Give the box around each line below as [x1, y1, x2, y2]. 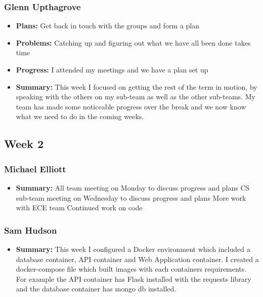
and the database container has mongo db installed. [16, 283, 177, 294]
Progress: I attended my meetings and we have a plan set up [16, 64, 208, 75]
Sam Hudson [4, 224, 57, 236]
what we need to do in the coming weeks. [16, 111, 144, 122]
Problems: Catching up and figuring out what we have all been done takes [16, 37, 251, 48]
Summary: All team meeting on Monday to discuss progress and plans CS [16, 182, 250, 193]
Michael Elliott [4, 162, 66, 175]
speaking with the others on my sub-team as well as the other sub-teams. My [16, 91, 255, 102]
